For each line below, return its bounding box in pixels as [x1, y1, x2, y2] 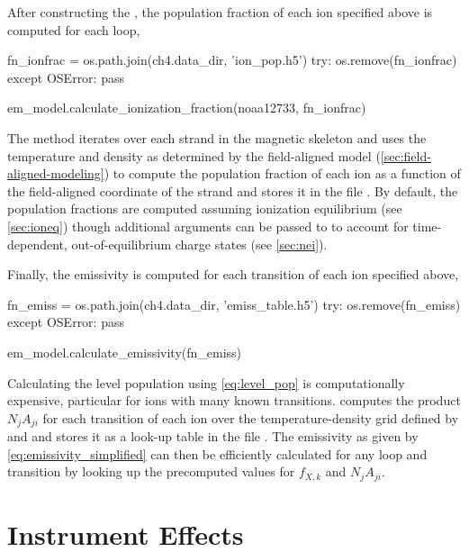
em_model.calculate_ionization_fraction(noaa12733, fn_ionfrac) [7, 98, 366, 117]
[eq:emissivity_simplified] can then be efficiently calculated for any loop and [7, 444, 428, 463]
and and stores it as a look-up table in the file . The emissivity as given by [7, 427, 419, 446]
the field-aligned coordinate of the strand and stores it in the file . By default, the [7, 181, 458, 200]
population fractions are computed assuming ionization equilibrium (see [7, 199, 402, 218]
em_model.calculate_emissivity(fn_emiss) [7, 342, 242, 361]
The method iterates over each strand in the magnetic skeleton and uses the [7, 128, 427, 147]
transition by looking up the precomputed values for [7, 462, 295, 481]
